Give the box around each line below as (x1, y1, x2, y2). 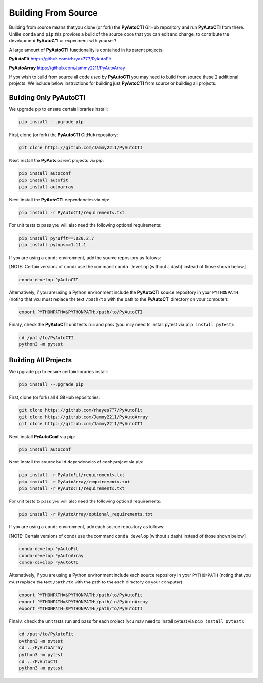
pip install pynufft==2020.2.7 (19, 235, 94, 241)
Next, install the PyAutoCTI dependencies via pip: (9, 197, 110, 202)
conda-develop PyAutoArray (19, 553, 84, 558)
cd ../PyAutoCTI (19, 659, 58, 664)
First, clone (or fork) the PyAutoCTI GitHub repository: (9, 132, 118, 138)
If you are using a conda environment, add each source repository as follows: (9, 524, 165, 530)
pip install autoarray (19, 184, 74, 190)
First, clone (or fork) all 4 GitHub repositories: (9, 394, 100, 400)
